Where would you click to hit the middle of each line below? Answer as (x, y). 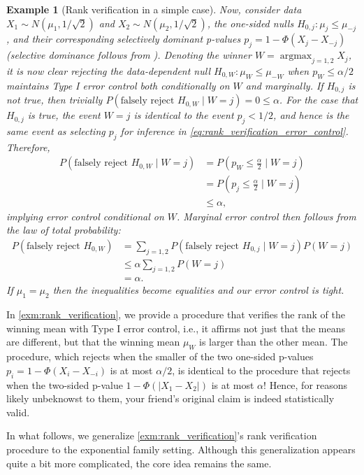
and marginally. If (284, 85)
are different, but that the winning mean (93, 342)
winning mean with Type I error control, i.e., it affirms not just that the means (176, 328)
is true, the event (64, 115)
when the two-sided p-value (65, 384)
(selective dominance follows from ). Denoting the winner (129, 55)
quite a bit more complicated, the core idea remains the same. (139, 463)
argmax (296, 56)
